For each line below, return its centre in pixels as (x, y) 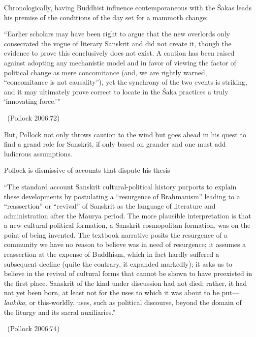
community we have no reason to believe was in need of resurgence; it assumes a (125, 244)
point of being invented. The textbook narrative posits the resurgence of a (116, 234)
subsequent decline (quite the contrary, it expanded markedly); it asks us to (118, 263)
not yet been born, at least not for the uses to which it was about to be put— (122, 292)
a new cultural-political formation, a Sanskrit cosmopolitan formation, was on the (127, 225)
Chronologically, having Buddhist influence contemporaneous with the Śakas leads (128, 7)
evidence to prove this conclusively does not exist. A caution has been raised (119, 53)
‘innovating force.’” (32, 101)
